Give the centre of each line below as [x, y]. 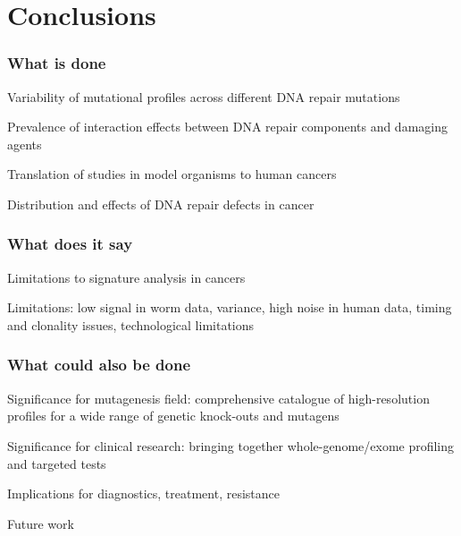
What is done [57, 63]
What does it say [70, 244]
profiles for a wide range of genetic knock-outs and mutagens [173, 416]
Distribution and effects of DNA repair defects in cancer [161, 204]
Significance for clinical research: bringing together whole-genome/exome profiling [231, 445]
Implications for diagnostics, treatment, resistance [143, 493]
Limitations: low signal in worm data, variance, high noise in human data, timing [230, 307]
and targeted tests [57, 463]
